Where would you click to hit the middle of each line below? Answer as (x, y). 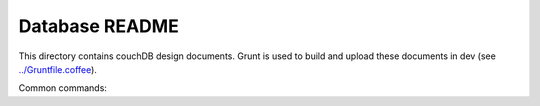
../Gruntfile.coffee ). (57, 69)
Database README (98, 26)
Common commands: (62, 88)
